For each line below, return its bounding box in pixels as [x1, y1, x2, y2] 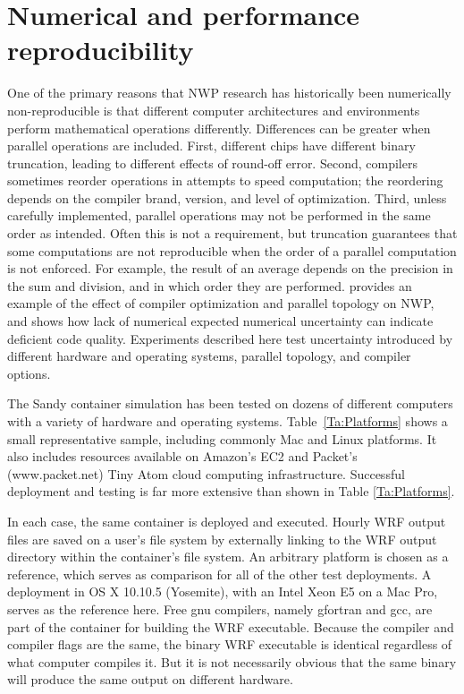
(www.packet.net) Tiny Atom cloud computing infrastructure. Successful [7, 464, 405, 483]
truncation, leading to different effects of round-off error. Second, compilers [7, 153, 418, 172]
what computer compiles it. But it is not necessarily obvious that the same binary [7, 652, 457, 671]
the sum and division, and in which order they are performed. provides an [7, 276, 412, 295]
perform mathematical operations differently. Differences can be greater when [7, 118, 431, 137]
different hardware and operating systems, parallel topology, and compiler [7, 347, 411, 365]
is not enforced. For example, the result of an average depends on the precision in [7, 259, 453, 278]
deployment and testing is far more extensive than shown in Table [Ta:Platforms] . [7, 482, 455, 501]
